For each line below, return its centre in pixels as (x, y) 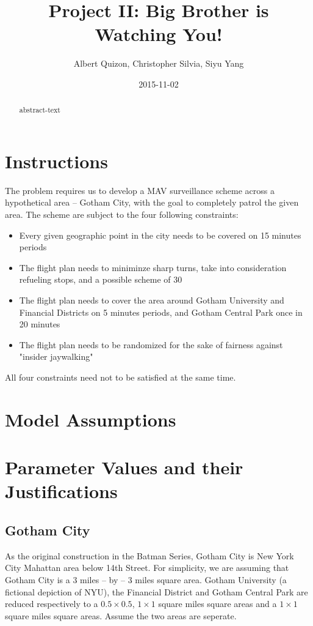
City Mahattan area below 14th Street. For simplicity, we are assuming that (147, 568)
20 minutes (40, 324)
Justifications (61, 491)
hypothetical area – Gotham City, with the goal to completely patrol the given (152, 202)
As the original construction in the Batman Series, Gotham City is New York (149, 555)
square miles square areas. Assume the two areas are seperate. (121, 615)
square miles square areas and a (218, 604)
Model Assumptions (91, 419)
